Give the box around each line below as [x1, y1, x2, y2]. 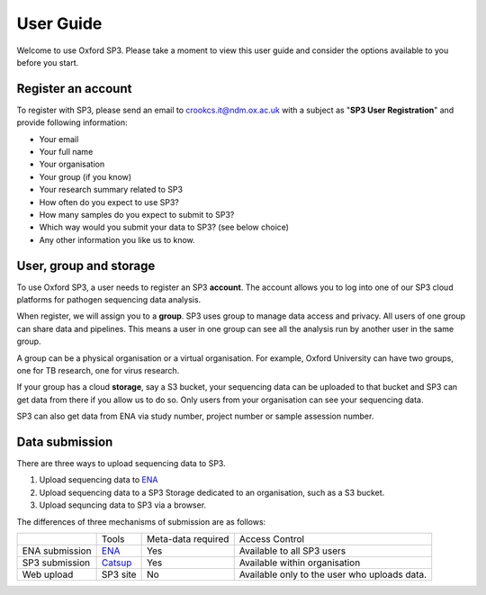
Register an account [16, 81, 132, 96]
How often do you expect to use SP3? [39, 196, 179, 207]
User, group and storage [16, 257, 156, 274]
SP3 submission [22, 556, 91, 569]
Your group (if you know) [39, 171, 132, 182]
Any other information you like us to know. [39, 234, 195, 245]
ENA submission [22, 545, 92, 557]
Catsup [101, 556, 132, 569]
